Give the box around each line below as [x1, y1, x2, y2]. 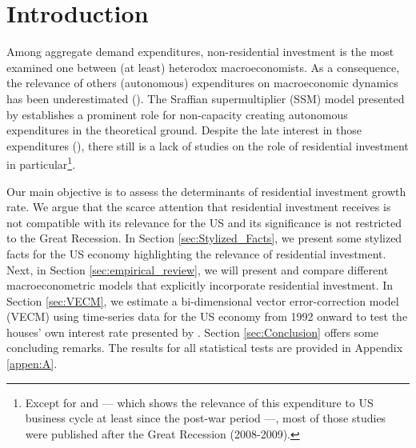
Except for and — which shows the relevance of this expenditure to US [25, 394, 374, 410]
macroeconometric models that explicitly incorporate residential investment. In [6, 277, 394, 294]
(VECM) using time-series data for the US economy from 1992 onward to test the [6, 308, 408, 325]
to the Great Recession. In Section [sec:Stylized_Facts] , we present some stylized [6, 230, 402, 246]
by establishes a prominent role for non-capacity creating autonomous [6, 106, 348, 122]
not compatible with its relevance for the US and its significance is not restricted [6, 214, 402, 230]
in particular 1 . [6, 154, 76, 172]
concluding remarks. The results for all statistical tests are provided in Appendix [6, 339, 403, 356]
